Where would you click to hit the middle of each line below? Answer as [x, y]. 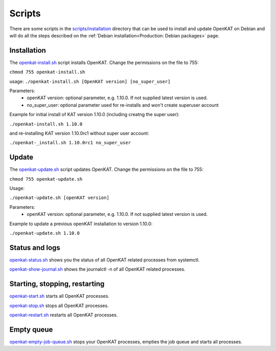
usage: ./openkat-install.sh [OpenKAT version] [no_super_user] [90, 81]
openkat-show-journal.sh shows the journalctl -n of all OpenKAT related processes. [98, 269]
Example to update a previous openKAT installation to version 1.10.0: [81, 224]
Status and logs [35, 247]
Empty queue [31, 329]
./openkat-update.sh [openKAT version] [59, 198]
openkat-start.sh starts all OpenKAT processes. [60, 296]
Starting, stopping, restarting [57, 284]
